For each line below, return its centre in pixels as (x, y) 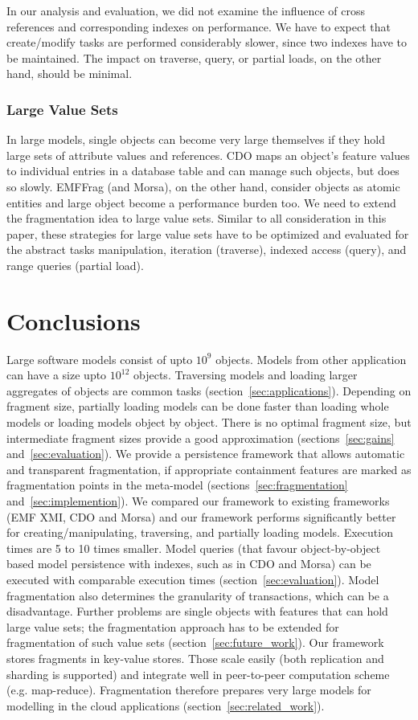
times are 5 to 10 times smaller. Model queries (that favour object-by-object (194, 548)
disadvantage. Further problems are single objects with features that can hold (197, 611)
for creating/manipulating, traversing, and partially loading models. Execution (200, 532)
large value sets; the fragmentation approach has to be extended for (173, 626)
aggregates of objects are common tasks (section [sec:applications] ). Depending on (209, 390)
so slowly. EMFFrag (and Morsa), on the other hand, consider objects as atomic (203, 186)
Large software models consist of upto (100, 359)
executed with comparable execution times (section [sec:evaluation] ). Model (193, 579)
